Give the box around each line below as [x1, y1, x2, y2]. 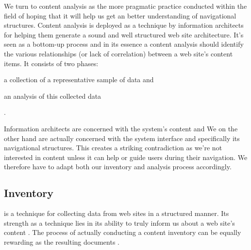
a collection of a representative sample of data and [4, 74, 154, 85]
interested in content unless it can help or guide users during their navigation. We [4, 152, 248, 162]
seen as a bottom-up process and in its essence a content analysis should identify [4, 39, 244, 49]
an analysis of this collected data [4, 90, 101, 101]
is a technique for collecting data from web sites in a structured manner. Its [4, 208, 229, 218]
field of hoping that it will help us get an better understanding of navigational [4, 10, 236, 20]
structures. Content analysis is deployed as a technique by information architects [4, 20, 244, 30]
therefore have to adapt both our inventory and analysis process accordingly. [4, 161, 232, 172]
